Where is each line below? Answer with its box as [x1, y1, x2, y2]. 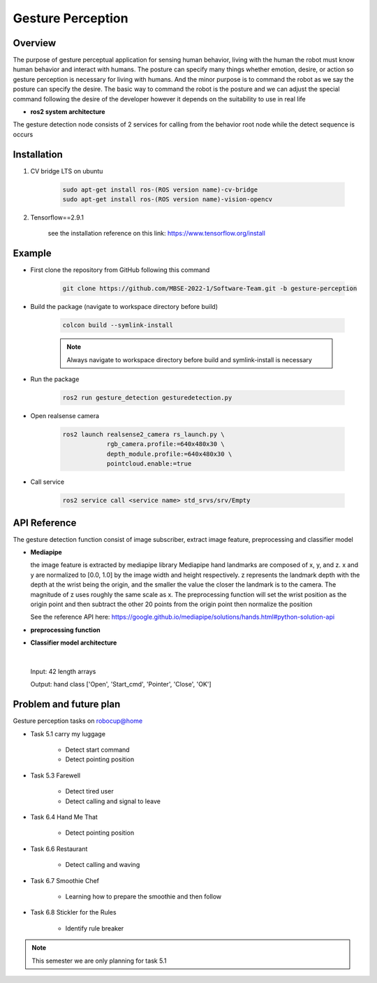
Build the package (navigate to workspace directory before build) [30, 303, 219, 311]
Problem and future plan [13, 698, 121, 710]
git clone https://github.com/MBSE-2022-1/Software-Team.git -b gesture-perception [62, 285, 357, 293]
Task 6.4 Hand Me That [30, 813, 98, 821]
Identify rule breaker [65, 924, 124, 933]
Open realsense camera [30, 412, 100, 420]
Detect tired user [65, 787, 114, 796]
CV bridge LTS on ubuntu [30, 166, 103, 175]
